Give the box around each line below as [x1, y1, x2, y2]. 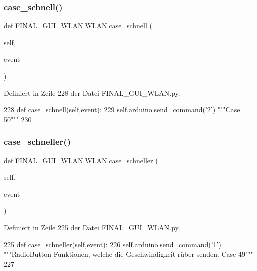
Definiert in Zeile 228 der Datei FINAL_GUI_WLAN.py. [4, 87, 180, 98]
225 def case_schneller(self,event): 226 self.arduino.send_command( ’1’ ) [4, 239, 221, 249]
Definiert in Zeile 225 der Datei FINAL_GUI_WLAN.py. [4, 222, 180, 232]
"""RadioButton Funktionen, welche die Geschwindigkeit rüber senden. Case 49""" [4, 249, 253, 259]
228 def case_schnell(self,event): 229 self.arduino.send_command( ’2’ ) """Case [4, 104, 240, 115]
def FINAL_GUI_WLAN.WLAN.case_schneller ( [4, 155, 158, 165]
